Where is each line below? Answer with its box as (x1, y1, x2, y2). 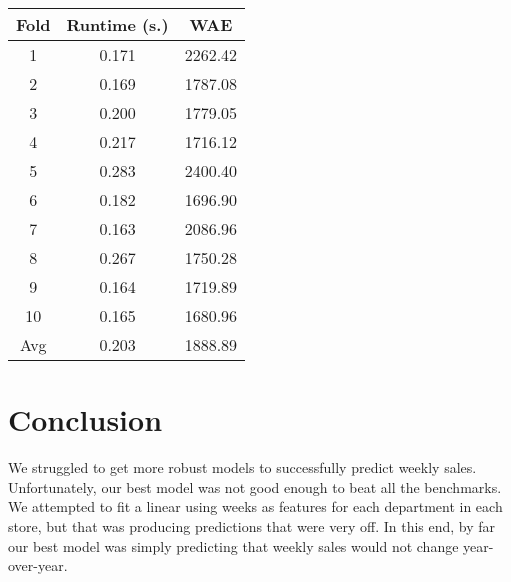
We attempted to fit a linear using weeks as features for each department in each (8, 496, 503, 517)
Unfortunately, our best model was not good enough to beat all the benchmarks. (8, 476, 502, 497)
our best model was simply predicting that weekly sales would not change (8, 535, 459, 556)
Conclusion (8, 399, 163, 440)
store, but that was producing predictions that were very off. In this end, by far (8, 515, 496, 536)
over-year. (8, 555, 68, 576)
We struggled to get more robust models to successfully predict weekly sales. (8, 457, 477, 478)
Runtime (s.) (66, 13, 169, 36)
